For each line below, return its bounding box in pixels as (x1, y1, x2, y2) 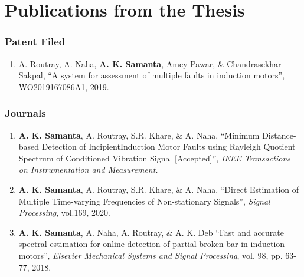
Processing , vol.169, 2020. (18, 206, 110, 219)
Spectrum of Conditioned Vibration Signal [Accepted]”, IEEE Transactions (18, 151, 290, 164)
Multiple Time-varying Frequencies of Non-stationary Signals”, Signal (18, 194, 270, 207)
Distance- (262, 128, 296, 141)
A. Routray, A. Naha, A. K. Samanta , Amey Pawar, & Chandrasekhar (18, 57, 282, 70)
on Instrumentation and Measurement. (18, 163, 158, 176)
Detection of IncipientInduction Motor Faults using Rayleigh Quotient (41, 140, 296, 153)
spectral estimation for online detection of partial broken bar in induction (18, 238, 285, 250)
